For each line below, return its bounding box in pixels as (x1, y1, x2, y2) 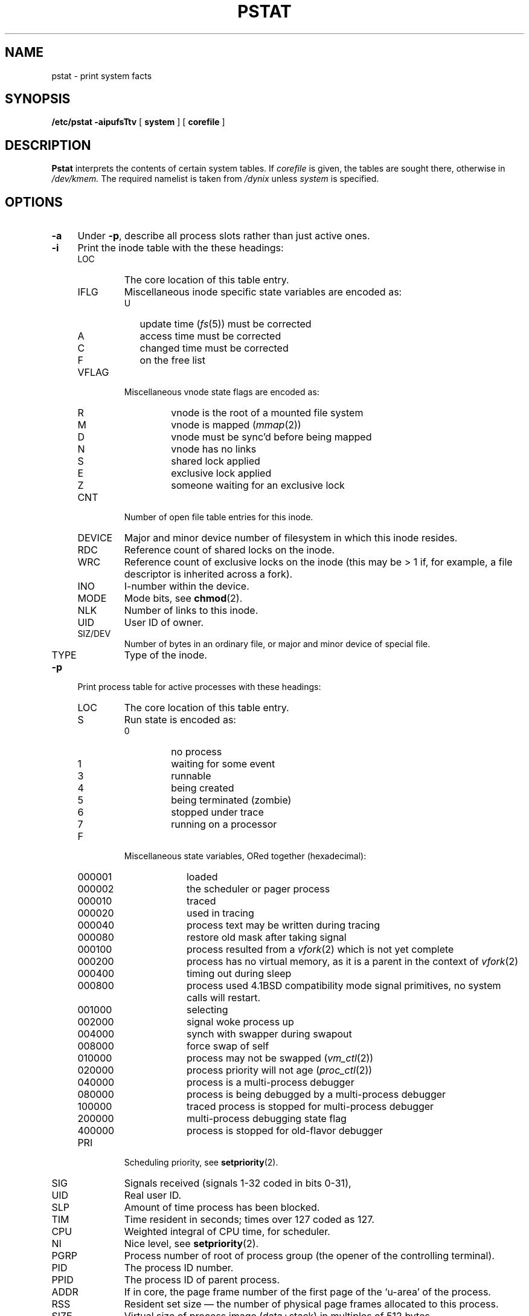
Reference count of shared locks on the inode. (124, 544, 335, 556)
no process (171, 746, 222, 758)
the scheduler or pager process (186, 883, 330, 895)
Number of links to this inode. (124, 604, 258, 617)
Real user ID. (124, 1189, 182, 1202)
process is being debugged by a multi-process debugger (186, 1088, 446, 1101)
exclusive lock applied (171, 467, 272, 480)
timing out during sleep (186, 967, 292, 980)
